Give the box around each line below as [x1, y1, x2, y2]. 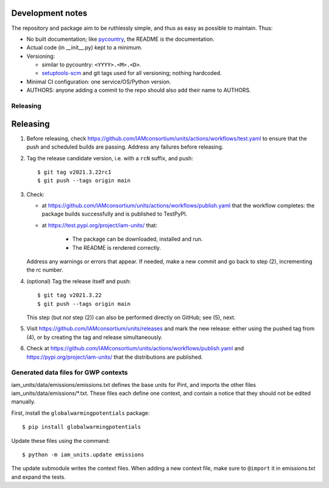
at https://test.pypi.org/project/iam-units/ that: [41, 221, 158, 228]
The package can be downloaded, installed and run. [72, 235, 203, 243]
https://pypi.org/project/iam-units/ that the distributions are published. [26, 353, 203, 361]
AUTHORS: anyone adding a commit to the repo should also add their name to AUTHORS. [26, 87, 251, 94]
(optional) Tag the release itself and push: [26, 277, 131, 285]
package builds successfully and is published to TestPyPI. [41, 210, 188, 217]
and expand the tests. [11, 473, 66, 481]
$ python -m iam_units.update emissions [22, 451, 144, 458]
